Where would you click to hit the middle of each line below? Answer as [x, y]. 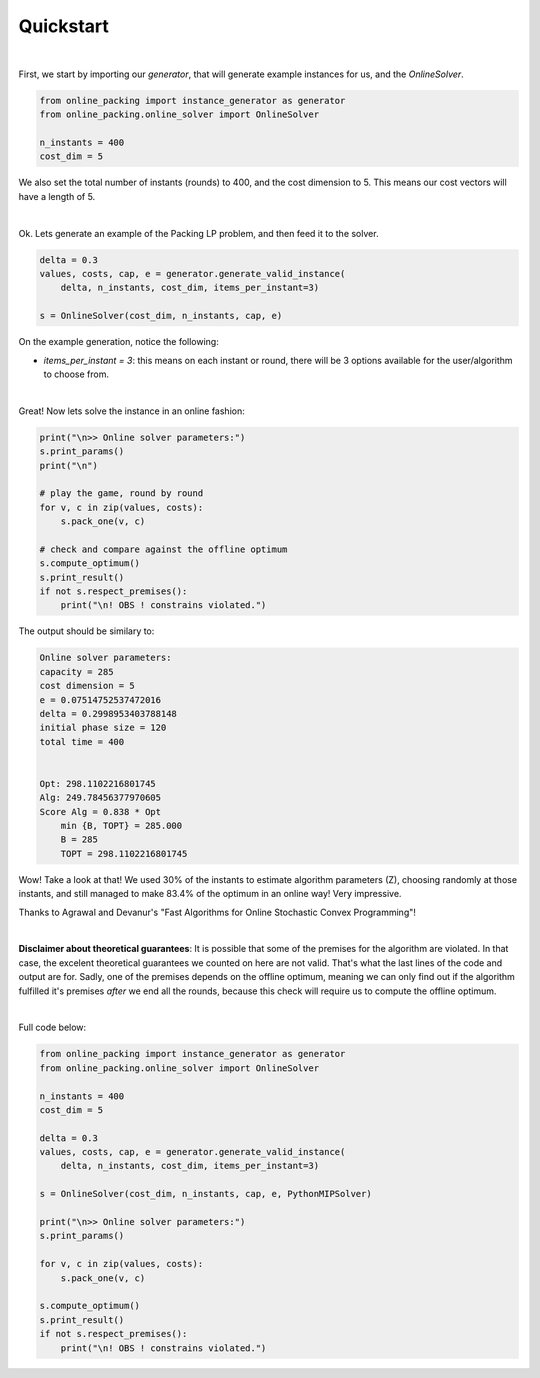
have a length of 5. [57, 196]
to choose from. [76, 374]
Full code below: [52, 1027]
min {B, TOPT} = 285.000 [121, 826]
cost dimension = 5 [87, 686]
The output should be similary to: [86, 631]
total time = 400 [82, 741]
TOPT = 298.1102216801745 [124, 853]
